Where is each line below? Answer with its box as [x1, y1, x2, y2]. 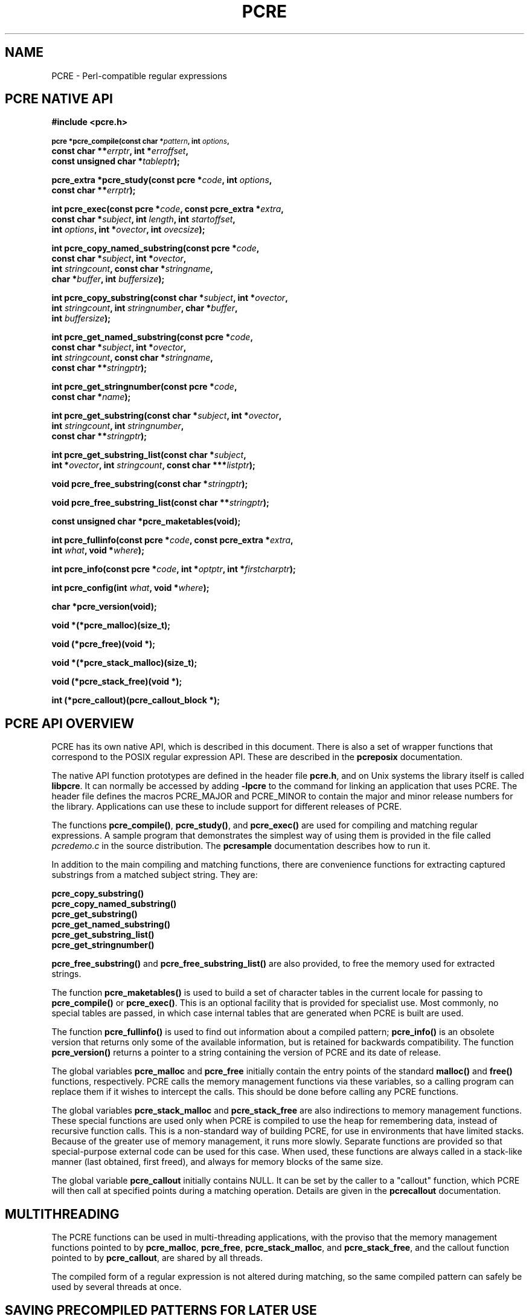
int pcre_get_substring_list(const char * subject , [51, 450, 246, 460]
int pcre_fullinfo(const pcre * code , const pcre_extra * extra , [51, 535, 293, 546]
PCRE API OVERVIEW [5, 715, 135, 731]
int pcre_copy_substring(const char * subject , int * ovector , [51, 292, 288, 303]
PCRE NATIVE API [5, 91, 113, 107]
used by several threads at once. [51, 1282, 182, 1292]
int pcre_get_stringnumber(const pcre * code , [51, 381, 237, 392]
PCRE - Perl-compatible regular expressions [51, 70, 227, 81]
